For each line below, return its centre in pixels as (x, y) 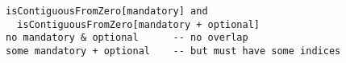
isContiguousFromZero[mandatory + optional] (138, 24)
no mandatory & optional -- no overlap (127, 38)
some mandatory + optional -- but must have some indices (173, 51)
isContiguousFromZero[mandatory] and (107, 11)
